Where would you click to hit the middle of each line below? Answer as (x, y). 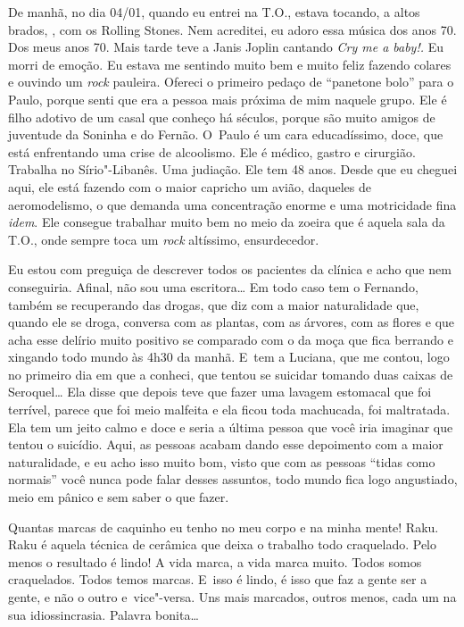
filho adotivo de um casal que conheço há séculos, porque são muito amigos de (222, 117)
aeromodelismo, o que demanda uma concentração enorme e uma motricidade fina (232, 204)
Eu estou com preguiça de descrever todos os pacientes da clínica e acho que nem (230, 269)
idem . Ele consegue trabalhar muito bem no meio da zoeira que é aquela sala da (227, 222)
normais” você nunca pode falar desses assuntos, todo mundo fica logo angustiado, (233, 479)
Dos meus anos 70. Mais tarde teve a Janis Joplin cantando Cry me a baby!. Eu (226, 47)
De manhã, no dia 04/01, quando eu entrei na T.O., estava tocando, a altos (214, 12)
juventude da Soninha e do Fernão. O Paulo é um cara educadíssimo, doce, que (226, 134)
